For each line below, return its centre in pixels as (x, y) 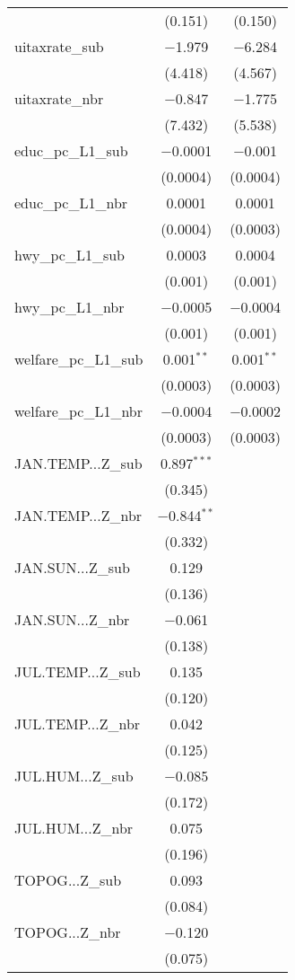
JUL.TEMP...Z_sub (78, 671)
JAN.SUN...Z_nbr (72, 619)
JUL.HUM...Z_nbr (74, 828)
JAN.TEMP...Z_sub (78, 463)
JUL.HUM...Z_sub (74, 776)
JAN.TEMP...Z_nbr (78, 515)
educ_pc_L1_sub (71, 150)
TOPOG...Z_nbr (68, 932)
